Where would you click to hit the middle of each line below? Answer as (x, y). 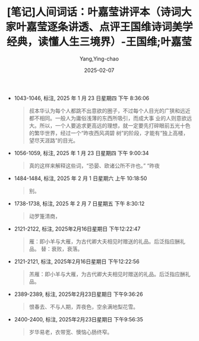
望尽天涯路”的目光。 (53, 140)
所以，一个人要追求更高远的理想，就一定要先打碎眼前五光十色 (115, 125)
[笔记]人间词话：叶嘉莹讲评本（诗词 (94, 12)
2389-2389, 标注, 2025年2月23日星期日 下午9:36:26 (78, 294)
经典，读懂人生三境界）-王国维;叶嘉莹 (99, 42)
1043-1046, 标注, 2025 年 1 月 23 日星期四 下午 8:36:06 (82, 98)
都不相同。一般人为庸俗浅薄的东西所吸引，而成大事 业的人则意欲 (108, 118)
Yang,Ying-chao (99, 59)
